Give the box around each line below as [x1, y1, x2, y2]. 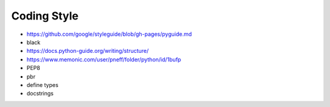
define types [26, 81, 59, 88]
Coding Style [11, 9, 79, 22]
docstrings [26, 90, 54, 97]
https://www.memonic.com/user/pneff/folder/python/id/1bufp [26, 55, 182, 63]
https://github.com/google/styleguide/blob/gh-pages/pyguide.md [26, 30, 193, 38]
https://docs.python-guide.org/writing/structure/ [26, 47, 149, 55]
